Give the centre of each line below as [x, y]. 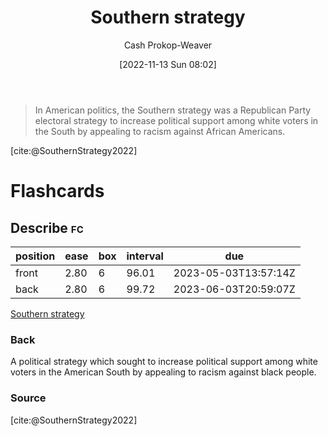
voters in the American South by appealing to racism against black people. [163, 372]
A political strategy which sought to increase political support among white [164, 362]
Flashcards [57, 191]
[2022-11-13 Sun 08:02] [168, 64]
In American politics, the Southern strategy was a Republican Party [173, 110]
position [35, 256]
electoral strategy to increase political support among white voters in [176, 120]
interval [145, 256]
